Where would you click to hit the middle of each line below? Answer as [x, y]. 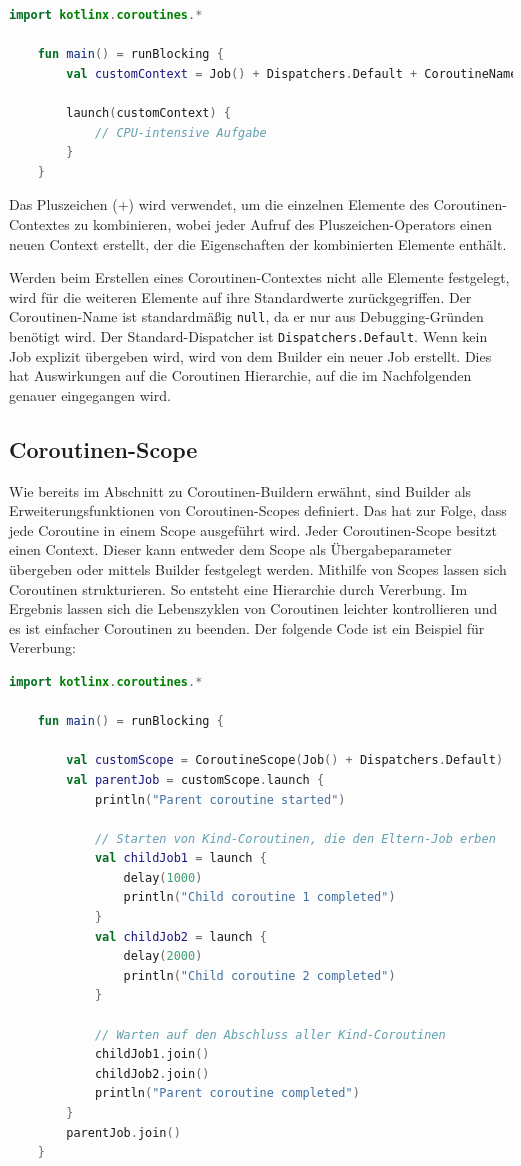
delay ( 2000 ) [163, 956]
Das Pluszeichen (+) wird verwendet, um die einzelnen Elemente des [219, 204]
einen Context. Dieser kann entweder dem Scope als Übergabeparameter [230, 549]
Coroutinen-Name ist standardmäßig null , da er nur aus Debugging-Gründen [246, 316]
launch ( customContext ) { [148, 112]
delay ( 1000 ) [163, 877]
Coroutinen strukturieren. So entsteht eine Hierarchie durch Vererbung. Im [238, 588]
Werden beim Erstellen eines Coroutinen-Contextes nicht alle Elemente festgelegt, [259, 277]
